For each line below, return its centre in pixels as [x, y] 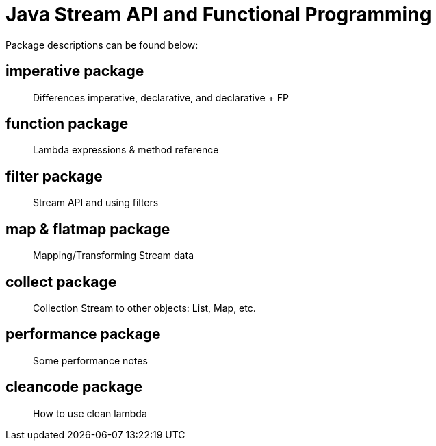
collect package [61, 282]
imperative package [75, 71]
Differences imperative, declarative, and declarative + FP [161, 97]
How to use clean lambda [90, 413]
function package [67, 124]
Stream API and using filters [96, 203]
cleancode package [74, 387]
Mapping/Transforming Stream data [113, 256]
